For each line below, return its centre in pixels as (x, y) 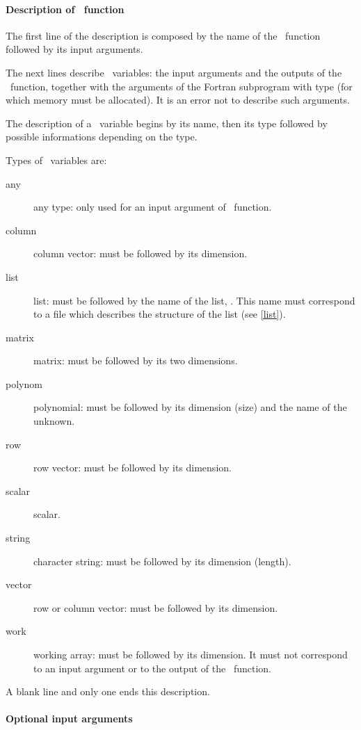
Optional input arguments (69, 719)
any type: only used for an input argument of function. (153, 207)
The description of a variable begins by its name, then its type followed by (167, 123)
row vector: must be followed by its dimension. (133, 468)
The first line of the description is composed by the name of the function (163, 35)
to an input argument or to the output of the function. (152, 668)
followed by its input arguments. (74, 49)
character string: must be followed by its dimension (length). (162, 561)
